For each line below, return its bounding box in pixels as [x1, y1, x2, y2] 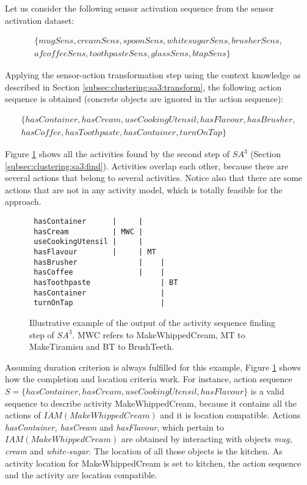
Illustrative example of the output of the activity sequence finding [29, 316, 276, 328]
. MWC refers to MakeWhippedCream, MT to [72, 328, 245, 341]
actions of [5, 409, 41, 421]
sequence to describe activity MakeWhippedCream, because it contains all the [5, 396, 297, 409]
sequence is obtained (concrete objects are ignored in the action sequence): [5, 92, 284, 105]
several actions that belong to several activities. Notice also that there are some [5, 171, 303, 184]
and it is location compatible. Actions [160, 409, 301, 421]
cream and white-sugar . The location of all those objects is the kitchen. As [5, 444, 283, 457]
